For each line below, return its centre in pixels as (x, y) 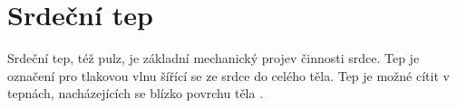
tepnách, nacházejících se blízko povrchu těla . (136, 93)
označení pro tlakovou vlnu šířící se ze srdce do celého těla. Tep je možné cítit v (228, 75)
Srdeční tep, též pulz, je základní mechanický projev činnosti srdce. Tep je (214, 58)
